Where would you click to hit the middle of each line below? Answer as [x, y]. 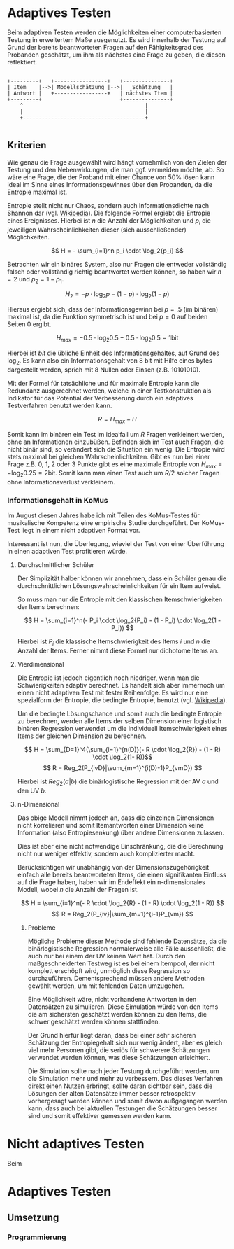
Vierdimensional [41, 664]
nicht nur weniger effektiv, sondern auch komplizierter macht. [106, 854]
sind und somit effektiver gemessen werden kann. [100, 1116]
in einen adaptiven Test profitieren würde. [67, 552]
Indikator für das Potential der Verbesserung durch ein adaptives [100, 398]
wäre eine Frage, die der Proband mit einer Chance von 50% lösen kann [111, 177]
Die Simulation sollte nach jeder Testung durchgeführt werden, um [123, 1071]
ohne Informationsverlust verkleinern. [61, 482]
